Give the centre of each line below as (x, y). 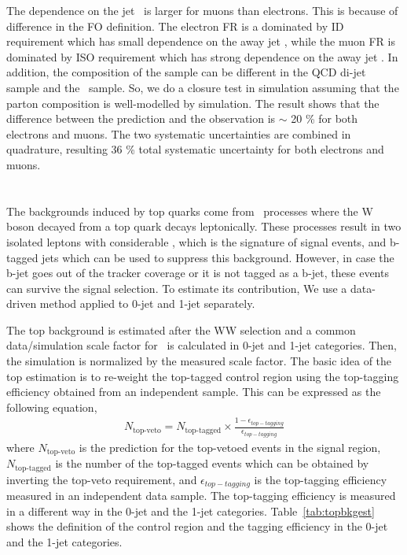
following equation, (52, 407)
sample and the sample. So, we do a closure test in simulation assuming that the (203, 87)
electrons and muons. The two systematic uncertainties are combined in (179, 133)
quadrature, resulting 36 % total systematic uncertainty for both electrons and (195, 149)
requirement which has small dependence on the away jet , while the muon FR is (201, 41)
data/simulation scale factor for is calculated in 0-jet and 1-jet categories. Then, (202, 345)
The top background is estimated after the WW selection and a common (181, 329)
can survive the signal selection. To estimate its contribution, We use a (177, 288)
